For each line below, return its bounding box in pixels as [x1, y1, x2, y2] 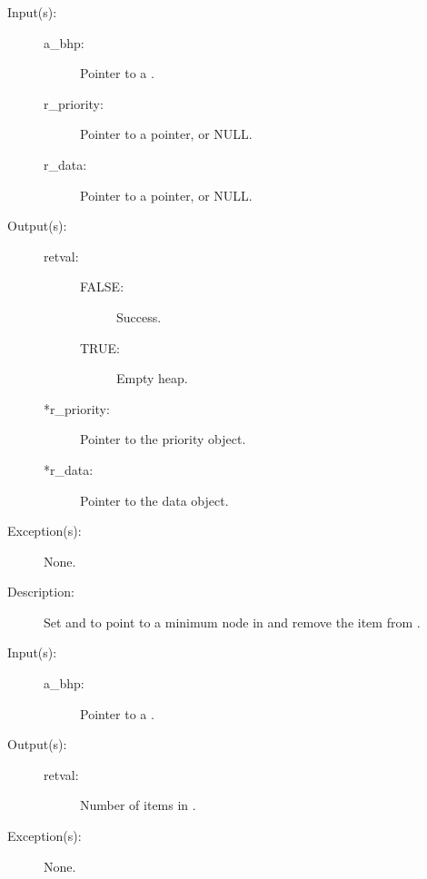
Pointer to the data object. [80, 490, 229, 509]
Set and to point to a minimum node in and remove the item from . [44, 612, 421, 631]
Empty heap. [116, 369, 188, 388]
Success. [116, 307, 162, 326]
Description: [7, 582, 74, 601]
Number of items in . [80, 795, 196, 815]
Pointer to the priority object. [80, 430, 246, 449]
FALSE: [80, 277, 124, 296]
